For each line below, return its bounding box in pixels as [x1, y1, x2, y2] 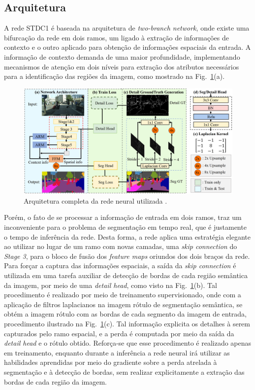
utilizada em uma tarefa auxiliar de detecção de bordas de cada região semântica [4, 270, 248, 280]
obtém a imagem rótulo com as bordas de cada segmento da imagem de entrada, [4, 309, 247, 319]
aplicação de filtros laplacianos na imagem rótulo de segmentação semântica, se [4, 299, 243, 309]
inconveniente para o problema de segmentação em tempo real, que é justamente [4, 222, 247, 232]
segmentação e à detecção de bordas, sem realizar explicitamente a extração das [4, 366, 245, 377]
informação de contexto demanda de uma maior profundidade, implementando [4, 51, 240, 62]
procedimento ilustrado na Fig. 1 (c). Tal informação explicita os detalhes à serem [4, 318, 250, 328]
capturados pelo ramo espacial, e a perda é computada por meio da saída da [4, 328, 234, 338]
